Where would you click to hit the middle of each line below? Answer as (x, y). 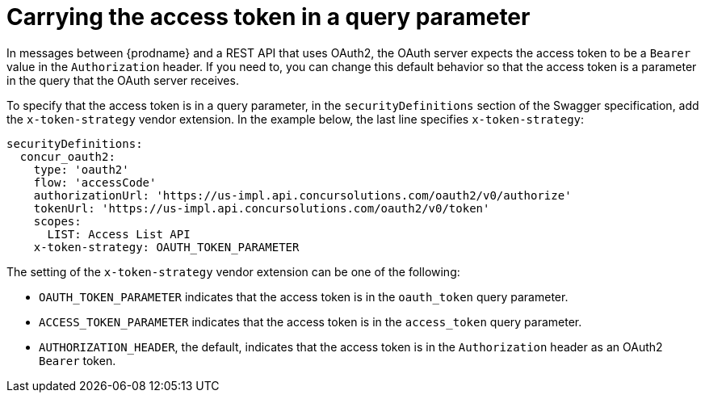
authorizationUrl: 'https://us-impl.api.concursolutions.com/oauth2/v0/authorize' (302, 195)
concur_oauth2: (67, 156)
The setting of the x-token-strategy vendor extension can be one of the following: (233, 271)
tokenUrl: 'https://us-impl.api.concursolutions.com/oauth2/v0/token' (262, 208)
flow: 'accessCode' (95, 182)
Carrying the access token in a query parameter (269, 17)
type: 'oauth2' (81, 169)
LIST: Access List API (119, 234)
